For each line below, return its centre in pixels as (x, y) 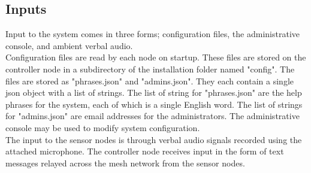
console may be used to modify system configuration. (103, 127)
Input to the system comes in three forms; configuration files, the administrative (153, 34)
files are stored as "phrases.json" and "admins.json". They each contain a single (150, 81)
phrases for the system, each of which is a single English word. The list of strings (154, 104)
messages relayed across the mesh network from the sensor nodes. (125, 163)
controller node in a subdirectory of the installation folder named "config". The (150, 69)
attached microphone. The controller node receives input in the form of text (145, 151)
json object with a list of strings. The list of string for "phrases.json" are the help (154, 92)
